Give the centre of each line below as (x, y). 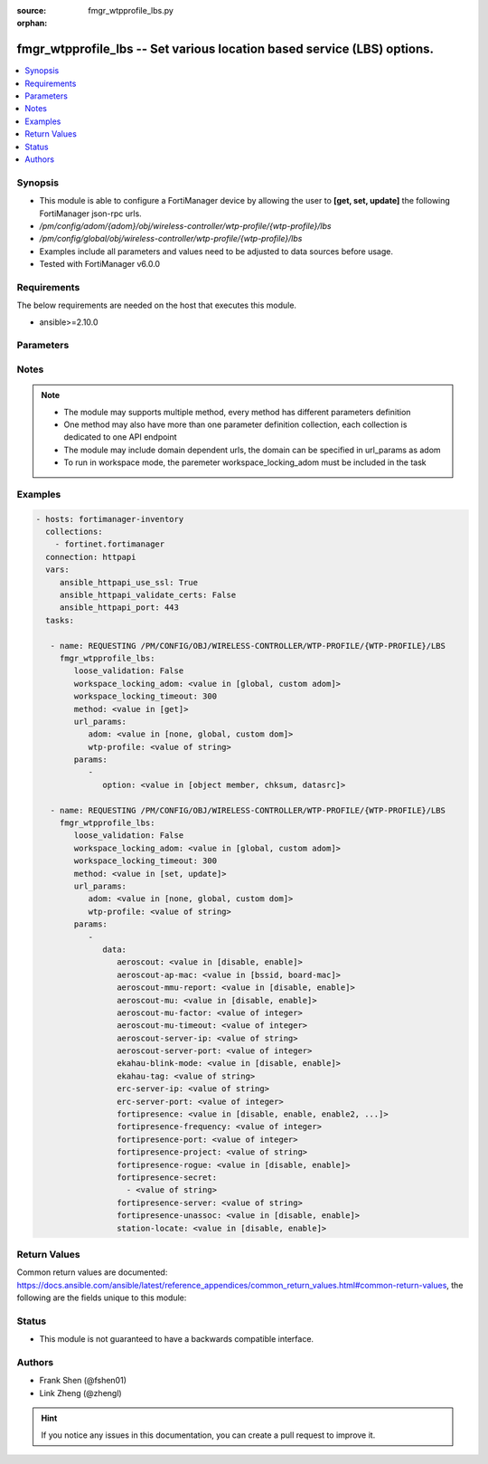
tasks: (60, 620)
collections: (74, 532)
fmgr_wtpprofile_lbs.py (131, 10)
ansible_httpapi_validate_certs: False (148, 595)
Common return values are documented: (92, 1272)
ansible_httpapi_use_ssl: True (129, 582)
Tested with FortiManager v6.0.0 (100, 264)
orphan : (32, 24)
